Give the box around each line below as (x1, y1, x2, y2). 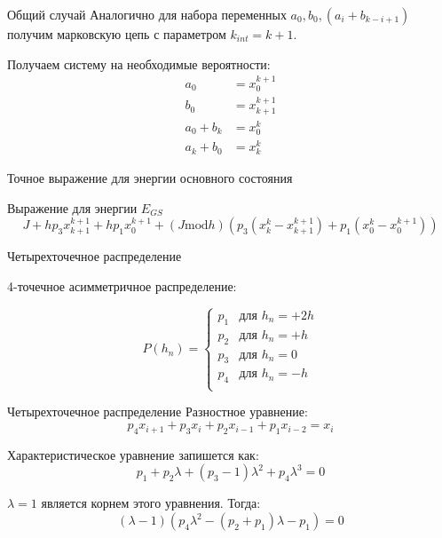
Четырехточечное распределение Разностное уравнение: (7, 402, 308, 421)
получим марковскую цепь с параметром (7, 25, 226, 43)
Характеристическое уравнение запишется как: (7, 445, 259, 463)
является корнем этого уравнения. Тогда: (41, 494, 261, 512)
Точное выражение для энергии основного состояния (7, 169, 293, 187)
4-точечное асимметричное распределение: (7, 277, 237, 296)
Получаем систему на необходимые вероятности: (7, 54, 271, 73)
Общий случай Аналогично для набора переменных (7, 5, 287, 23)
